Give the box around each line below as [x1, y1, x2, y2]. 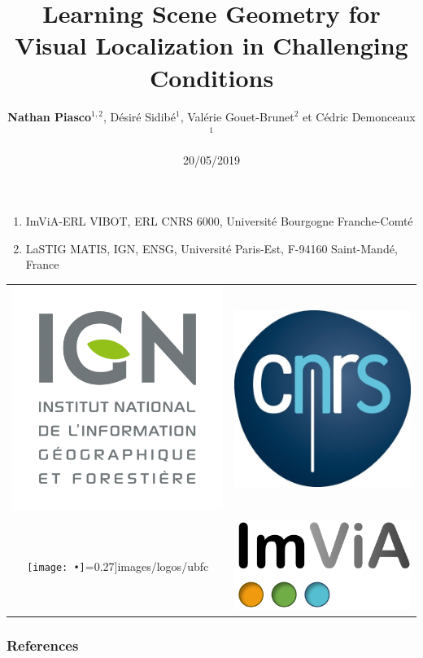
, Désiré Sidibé [102, 107, 176, 125]
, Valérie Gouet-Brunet [180, 107, 294, 125]
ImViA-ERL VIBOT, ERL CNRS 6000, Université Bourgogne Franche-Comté [25, 213, 413, 230]
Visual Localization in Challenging [15, 29, 408, 62]
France [25, 256, 59, 273]
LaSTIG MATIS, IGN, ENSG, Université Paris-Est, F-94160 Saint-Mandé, [25, 239, 398, 257]
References [7, 635, 79, 656]
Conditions [149, 60, 274, 94]
